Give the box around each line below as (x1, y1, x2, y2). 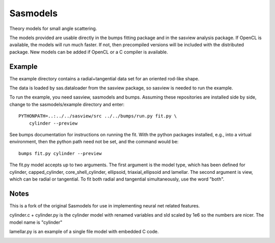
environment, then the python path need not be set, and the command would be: (9, 139, 179, 145)
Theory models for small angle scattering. (9, 25, 97, 32)
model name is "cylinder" (9, 219, 63, 225)
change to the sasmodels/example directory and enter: (9, 101, 125, 107)
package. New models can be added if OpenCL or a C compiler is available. (9, 49, 168, 55)
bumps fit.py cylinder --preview (18, 150, 102, 156)
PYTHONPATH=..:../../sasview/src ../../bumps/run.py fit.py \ (18, 113, 177, 119)
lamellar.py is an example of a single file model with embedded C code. (9, 229, 159, 234)
